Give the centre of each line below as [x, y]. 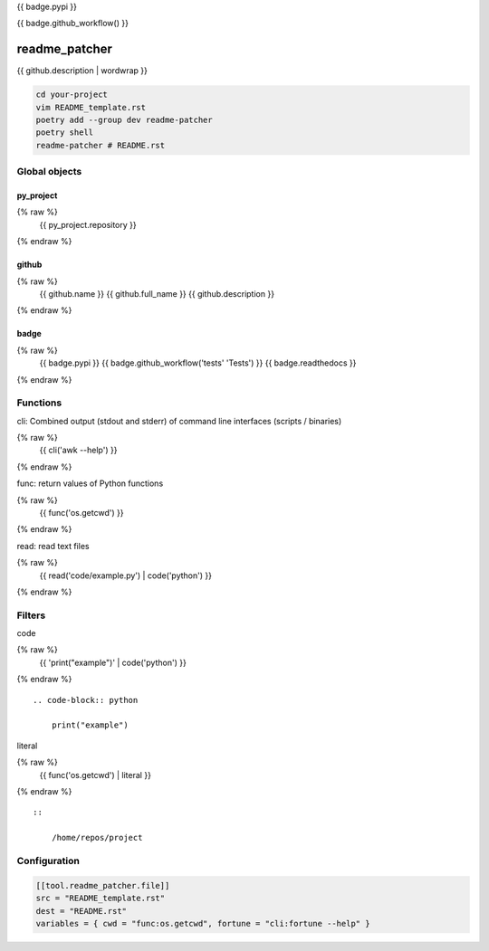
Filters [31, 615]
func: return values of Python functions [90, 483]
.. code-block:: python [86, 700]
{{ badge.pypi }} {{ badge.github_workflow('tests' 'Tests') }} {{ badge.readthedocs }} [198, 363]
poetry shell [65, 133]
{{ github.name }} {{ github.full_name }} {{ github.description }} [157, 293]
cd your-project [72, 95]
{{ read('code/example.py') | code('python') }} [126, 575]
